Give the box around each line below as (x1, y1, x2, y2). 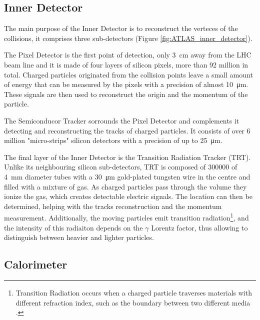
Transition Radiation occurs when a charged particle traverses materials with (15, 287, 252, 297)
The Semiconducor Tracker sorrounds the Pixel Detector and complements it (4, 115, 239, 125)
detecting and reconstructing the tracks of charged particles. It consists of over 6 (4, 125, 250, 135)
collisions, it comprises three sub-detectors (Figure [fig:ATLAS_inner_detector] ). (4, 32, 252, 43)
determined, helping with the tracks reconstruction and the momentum (4, 200, 222, 211)
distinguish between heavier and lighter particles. (4, 232, 154, 242)
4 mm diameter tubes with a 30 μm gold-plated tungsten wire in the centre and (4, 171, 250, 181)
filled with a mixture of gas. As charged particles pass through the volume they (4, 181, 247, 191)
